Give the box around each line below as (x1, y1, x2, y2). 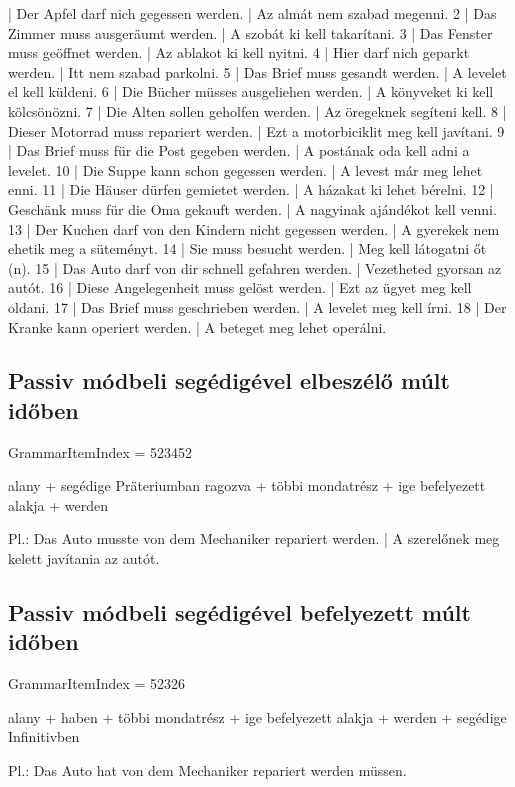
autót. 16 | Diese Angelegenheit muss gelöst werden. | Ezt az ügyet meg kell (8, 277, 472, 298)
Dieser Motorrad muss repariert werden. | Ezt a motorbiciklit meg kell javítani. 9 (8, 120, 505, 141)
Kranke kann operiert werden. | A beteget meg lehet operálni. (8, 316, 387, 337)
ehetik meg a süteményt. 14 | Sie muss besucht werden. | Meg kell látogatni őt (8, 238, 487, 259)
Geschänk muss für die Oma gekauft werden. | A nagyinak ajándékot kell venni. (8, 198, 497, 219)
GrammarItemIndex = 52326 (8, 673, 186, 694)
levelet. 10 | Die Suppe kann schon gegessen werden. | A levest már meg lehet (8, 159, 483, 180)
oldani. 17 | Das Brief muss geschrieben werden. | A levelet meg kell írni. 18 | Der (8, 296, 507, 317)
